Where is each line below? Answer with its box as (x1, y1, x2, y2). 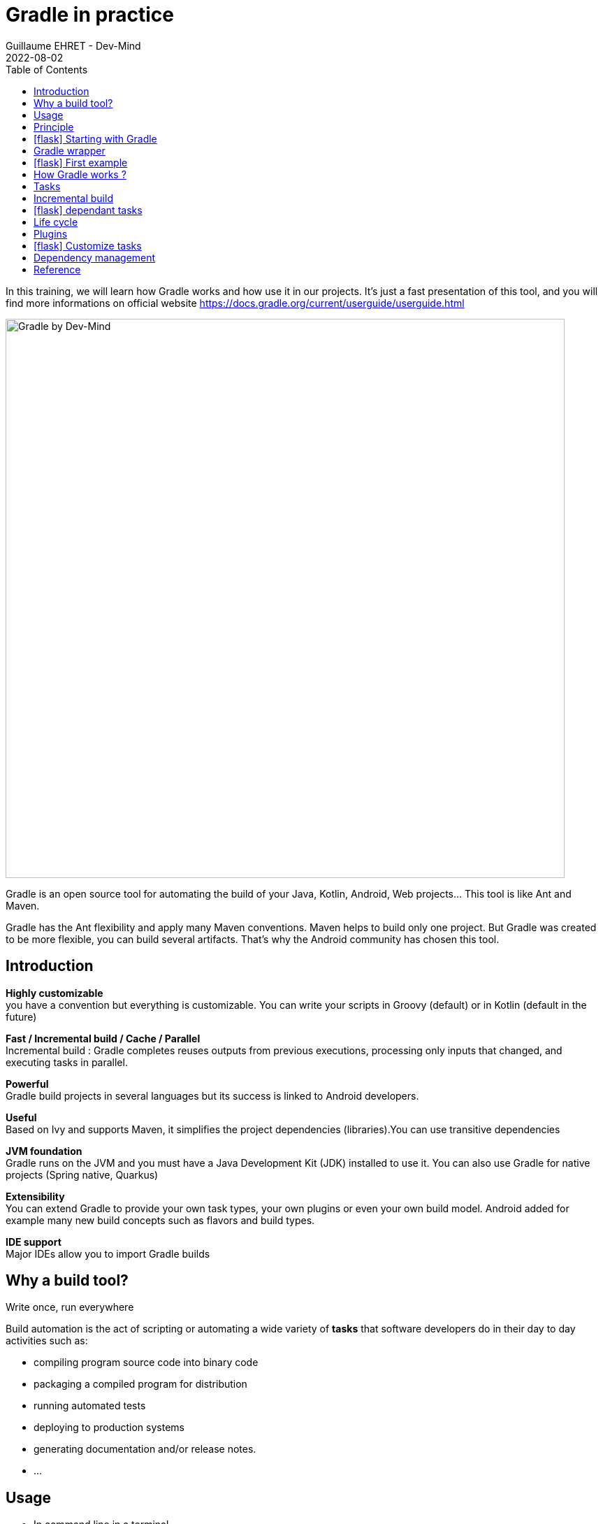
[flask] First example (34, 156, 128, 168)
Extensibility (6, 1190, 65, 1202)
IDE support (6, 1235, 61, 1248)
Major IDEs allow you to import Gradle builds (6, 1247, 210, 1260)
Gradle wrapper (34, 144, 106, 157)
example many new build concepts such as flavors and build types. (6, 1214, 315, 1226)
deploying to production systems (34, 1421, 184, 1434)
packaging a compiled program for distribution (34, 1378, 247, 1390)
